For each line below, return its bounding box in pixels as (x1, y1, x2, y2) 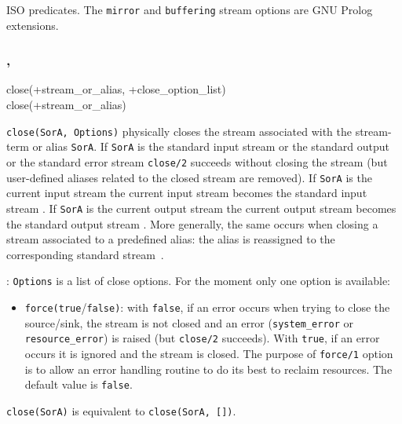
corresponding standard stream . (6, 246, 164, 262)
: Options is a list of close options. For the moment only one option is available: (6, 272, 391, 289)
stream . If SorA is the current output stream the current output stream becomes (6, 199, 397, 216)
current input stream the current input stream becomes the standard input (6, 185, 367, 201)
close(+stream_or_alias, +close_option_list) (6, 81, 226, 97)
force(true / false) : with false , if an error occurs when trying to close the (24, 298, 390, 315)
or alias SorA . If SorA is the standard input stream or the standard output (32, 138, 390, 155)
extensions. (6, 16, 59, 33)
